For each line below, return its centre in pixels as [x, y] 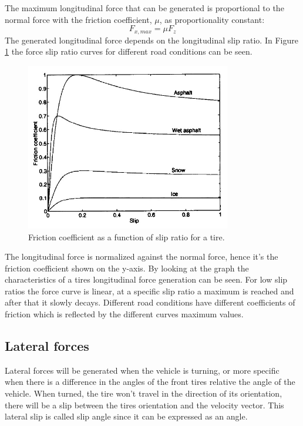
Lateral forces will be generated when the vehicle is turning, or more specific [142, 370]
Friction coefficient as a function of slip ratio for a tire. [127, 237]
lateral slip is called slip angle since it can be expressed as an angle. [126, 416]
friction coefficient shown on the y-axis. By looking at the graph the [127, 268]
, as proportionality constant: [212, 19]
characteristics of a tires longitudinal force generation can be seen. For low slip [146, 279]
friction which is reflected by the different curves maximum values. [124, 314]
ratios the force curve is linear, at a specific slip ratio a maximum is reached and [149, 291]
